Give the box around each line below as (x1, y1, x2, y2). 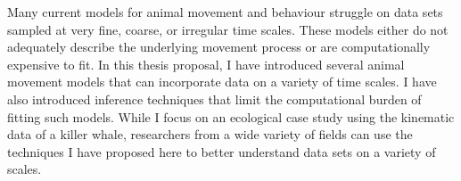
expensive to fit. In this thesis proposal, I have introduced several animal (7, 54, 405, 73)
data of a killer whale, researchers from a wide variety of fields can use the (7, 125, 413, 144)
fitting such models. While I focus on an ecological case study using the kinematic (7, 107, 455, 126)
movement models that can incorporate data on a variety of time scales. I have (7, 72, 437, 91)
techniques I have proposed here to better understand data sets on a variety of (7, 142, 436, 160)
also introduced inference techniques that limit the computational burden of (7, 89, 422, 108)
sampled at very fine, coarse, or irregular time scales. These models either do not (7, 20, 449, 38)
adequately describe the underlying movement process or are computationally (7, 37, 431, 56)
